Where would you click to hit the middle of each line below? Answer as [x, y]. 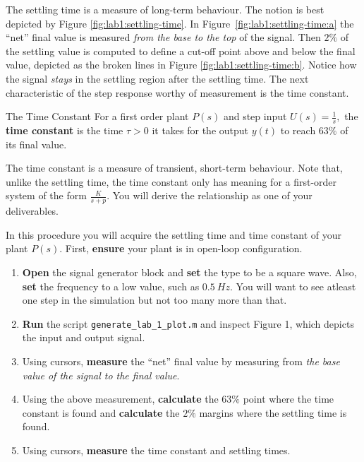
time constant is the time [65, 130]
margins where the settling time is [273, 412]
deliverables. [32, 211]
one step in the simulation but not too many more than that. [154, 300]
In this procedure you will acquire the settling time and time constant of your [174, 234]
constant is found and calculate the [101, 412]
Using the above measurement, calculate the [120, 399]
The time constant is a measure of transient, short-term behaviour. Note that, [174, 168]
